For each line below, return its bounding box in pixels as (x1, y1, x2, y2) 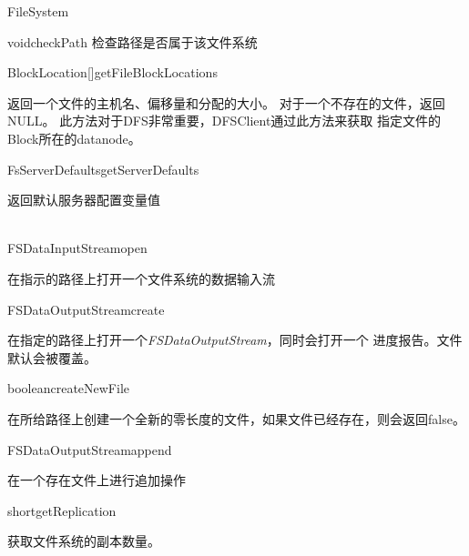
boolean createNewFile (7, 379, 130, 398)
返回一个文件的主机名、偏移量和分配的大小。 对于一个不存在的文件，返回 (7, 93, 445, 112)
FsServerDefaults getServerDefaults (7, 159, 199, 178)
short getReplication (7, 500, 117, 520)
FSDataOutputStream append (7, 440, 172, 459)
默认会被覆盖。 (7, 348, 97, 367)
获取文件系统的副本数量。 (7, 531, 160, 551)
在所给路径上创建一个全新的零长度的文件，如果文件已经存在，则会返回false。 (7, 409, 465, 428)
